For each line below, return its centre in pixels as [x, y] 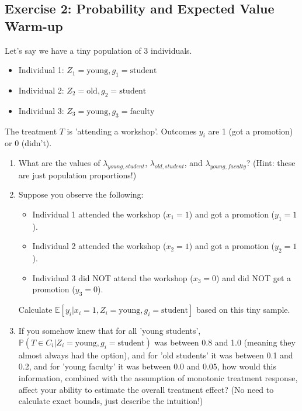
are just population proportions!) [77, 175]
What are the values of [59, 162]
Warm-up [34, 25]
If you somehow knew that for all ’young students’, [110, 331]
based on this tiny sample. [243, 310]
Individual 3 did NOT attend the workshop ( [113, 277]
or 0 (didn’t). [28, 143]
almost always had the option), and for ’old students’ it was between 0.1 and [156, 355]
